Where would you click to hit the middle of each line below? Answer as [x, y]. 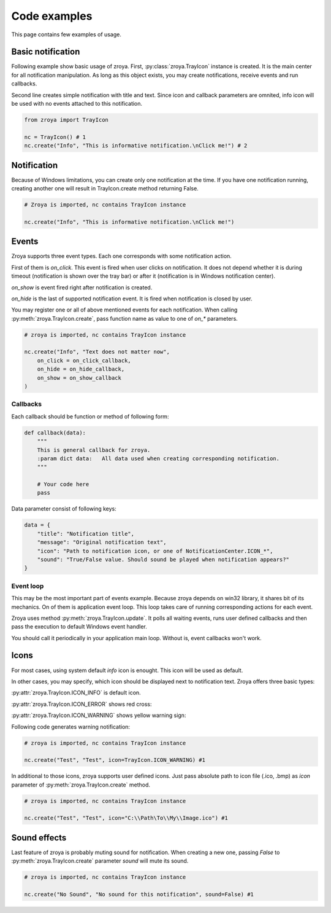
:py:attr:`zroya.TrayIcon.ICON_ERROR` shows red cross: [82, 704]
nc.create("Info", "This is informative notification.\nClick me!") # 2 [136, 146]
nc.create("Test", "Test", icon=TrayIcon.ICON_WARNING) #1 [115, 760]
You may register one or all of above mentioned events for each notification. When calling [124, 310]
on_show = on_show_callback [79, 378]
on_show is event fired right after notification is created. [82, 287]
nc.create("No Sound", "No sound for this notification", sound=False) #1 [139, 895]
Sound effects [39, 838]
